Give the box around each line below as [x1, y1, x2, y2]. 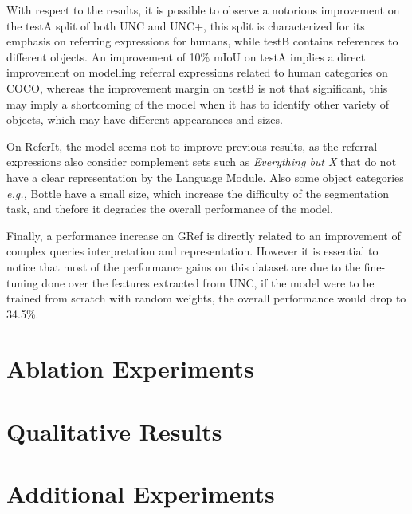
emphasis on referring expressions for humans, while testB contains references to [6, 33, 398, 49]
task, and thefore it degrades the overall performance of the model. [6, 200, 333, 217]
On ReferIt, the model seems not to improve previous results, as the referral [6, 137, 378, 154]
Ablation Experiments [6, 352, 254, 385]
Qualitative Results [6, 414, 222, 447]
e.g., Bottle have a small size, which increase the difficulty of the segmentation [6, 184, 390, 201]
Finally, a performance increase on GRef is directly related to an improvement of [6, 227, 401, 243]
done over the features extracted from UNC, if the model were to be [41, 274, 375, 291]
